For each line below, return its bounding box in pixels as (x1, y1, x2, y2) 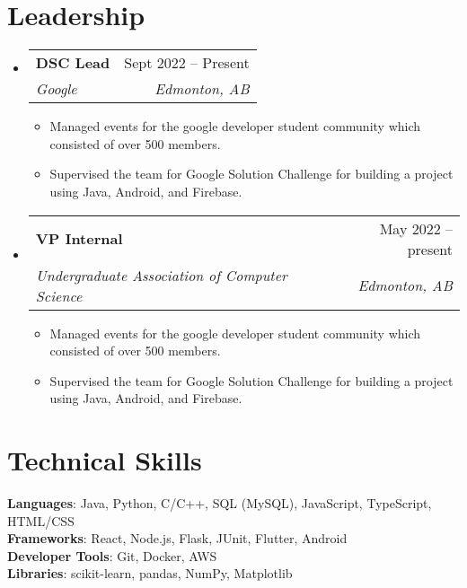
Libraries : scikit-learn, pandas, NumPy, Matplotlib (7, 564, 293, 583)
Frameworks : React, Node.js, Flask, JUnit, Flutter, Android (7, 529, 348, 548)
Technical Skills (7, 442, 202, 478)
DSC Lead (35, 52, 110, 74)
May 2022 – (379, 217, 453, 239)
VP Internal (35, 228, 123, 249)
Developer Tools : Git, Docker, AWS (7, 546, 217, 565)
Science (35, 285, 83, 306)
